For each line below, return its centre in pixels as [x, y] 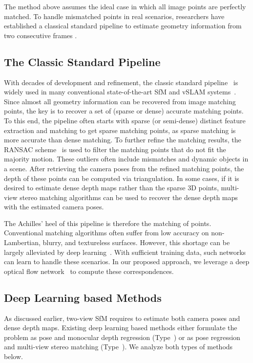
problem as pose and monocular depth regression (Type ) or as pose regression [122, 337]
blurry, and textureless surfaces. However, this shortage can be [136, 242]
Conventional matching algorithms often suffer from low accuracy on [106, 233]
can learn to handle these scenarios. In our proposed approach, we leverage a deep [127, 261]
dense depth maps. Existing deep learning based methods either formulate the [121, 328]
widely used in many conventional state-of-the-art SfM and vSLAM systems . [120, 92]
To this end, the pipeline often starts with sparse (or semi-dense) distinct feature [125, 120]
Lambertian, [22, 242]
